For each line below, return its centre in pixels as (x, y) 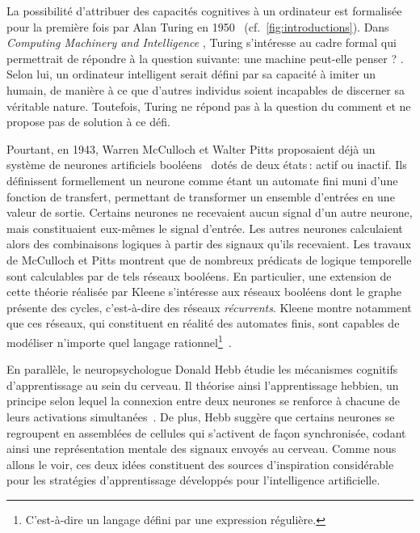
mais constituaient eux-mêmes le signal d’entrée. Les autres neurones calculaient (205, 228)
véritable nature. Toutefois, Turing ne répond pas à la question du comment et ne (209, 106)
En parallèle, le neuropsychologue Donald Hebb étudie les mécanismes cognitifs (202, 369)
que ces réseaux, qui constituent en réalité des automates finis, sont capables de (203, 323)
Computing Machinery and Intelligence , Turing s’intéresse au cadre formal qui (202, 42)
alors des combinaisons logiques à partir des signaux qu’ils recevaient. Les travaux (209, 244)
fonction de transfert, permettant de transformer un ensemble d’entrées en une (201, 196)
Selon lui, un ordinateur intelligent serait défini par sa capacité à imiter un (191, 74)
